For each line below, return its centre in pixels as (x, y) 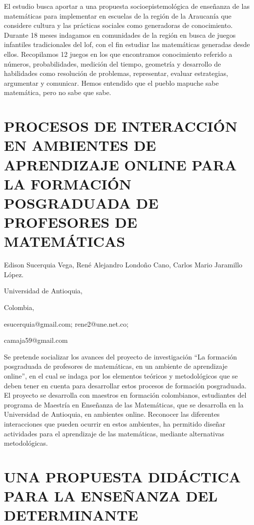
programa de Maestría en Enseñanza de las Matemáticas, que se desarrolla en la (124, 404)
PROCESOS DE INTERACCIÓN (121, 126)
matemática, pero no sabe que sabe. (58, 92)
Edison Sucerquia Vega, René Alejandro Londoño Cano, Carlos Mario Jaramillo (123, 265)
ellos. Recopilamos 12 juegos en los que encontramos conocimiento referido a (118, 54)
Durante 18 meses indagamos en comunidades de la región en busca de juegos (120, 35)
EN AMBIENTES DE (80, 145)
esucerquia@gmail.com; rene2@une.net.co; (66, 323)
